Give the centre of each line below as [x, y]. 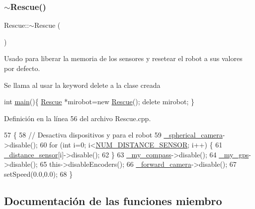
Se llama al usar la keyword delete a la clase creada [82, 85]
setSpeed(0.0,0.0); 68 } [39, 174]
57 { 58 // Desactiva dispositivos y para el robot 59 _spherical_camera [113, 135]
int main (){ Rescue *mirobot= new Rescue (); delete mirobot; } [99, 102]
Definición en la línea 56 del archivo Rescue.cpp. [78, 118]
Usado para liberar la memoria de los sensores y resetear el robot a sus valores [123, 58]
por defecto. [22, 68]
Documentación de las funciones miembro [113, 200]
